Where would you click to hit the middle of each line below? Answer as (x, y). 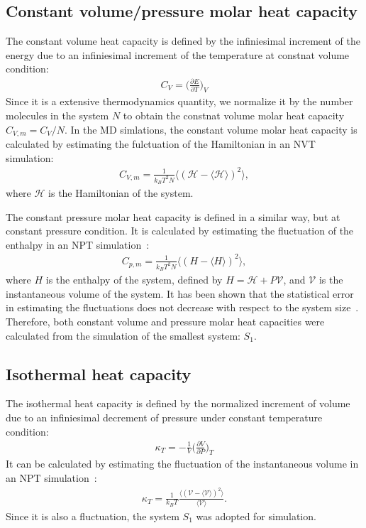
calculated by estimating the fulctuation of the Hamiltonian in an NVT (161, 143)
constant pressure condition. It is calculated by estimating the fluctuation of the (180, 231)
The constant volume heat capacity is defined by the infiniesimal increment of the (183, 41)
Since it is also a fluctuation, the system (93, 516)
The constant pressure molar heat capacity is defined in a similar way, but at (173, 216)
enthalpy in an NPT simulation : (78, 244)
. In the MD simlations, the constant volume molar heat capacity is (211, 129)
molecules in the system (57, 115)
